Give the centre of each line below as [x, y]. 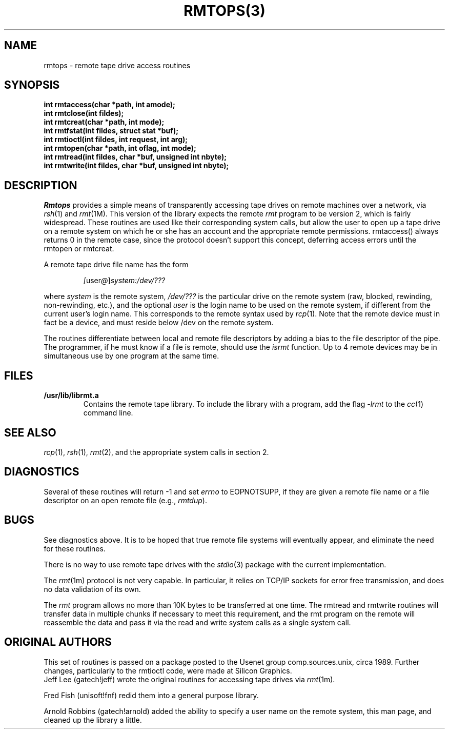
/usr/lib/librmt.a [71, 395]
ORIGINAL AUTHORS [58, 642]
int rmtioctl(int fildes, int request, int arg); [116, 140]
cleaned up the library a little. [93, 720]
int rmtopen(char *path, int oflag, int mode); [120, 148]
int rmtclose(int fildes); [84, 113]
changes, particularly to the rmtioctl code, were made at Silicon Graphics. [168, 670]
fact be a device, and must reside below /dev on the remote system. [159, 323]
